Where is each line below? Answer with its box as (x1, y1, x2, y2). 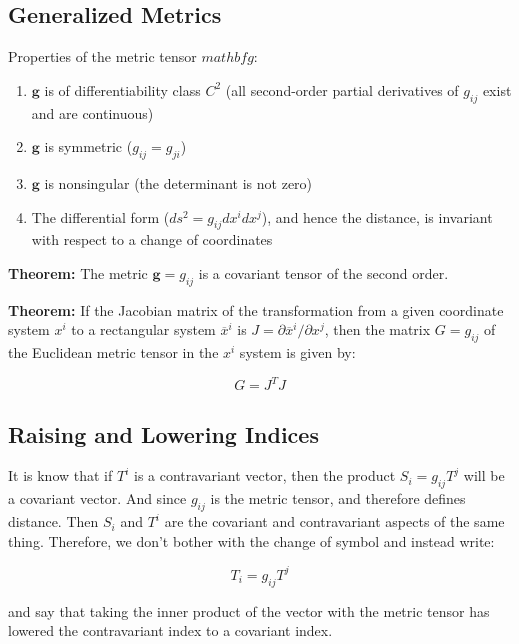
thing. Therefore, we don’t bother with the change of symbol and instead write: (8, 530, 495, 551)
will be (463, 465, 505, 486)
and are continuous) (31, 102, 154, 123)
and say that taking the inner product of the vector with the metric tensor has (8, 600, 490, 621)
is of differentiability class (44, 79, 201, 100)
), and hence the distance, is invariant (261, 206, 493, 227)
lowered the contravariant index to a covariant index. (8, 620, 333, 641)
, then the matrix (324, 319, 431, 340)
